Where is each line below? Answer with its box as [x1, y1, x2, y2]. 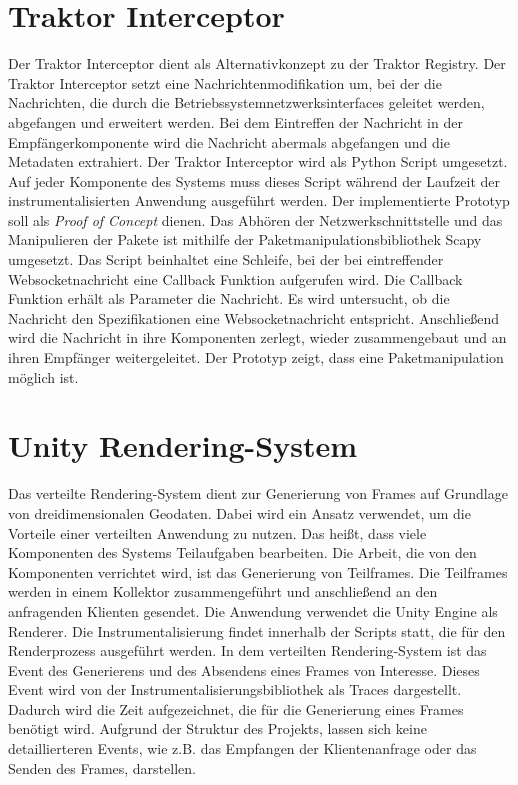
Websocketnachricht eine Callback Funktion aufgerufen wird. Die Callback [8, 268, 463, 289]
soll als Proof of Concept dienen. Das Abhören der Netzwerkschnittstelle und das [8, 209, 503, 230]
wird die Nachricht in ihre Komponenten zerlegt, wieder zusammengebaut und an [8, 327, 507, 348]
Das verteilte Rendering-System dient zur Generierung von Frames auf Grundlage [8, 483, 508, 504]
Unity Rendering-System [8, 425, 358, 466]
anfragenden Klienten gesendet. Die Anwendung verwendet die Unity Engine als [8, 600, 498, 621]
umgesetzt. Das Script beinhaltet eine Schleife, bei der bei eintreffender [8, 249, 444, 270]
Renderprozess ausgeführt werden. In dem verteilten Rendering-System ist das [8, 640, 487, 661]
